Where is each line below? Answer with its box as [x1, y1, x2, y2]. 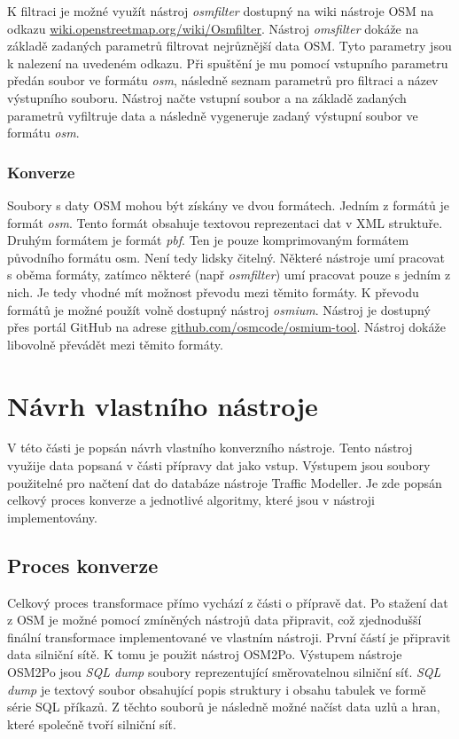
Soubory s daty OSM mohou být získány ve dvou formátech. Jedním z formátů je [7, 195, 450, 214]
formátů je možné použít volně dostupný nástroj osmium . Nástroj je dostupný [7, 300, 431, 318]
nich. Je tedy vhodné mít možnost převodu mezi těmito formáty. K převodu [7, 282, 419, 301]
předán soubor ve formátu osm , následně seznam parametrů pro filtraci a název [7, 71, 439, 90]
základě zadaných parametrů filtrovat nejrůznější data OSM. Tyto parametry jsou [7, 36, 452, 55]
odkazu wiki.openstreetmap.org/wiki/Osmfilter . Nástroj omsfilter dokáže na [7, 19, 419, 37]
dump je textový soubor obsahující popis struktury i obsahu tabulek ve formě [7, 680, 426, 698]
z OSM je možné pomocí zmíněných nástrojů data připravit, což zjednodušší [7, 610, 422, 629]
